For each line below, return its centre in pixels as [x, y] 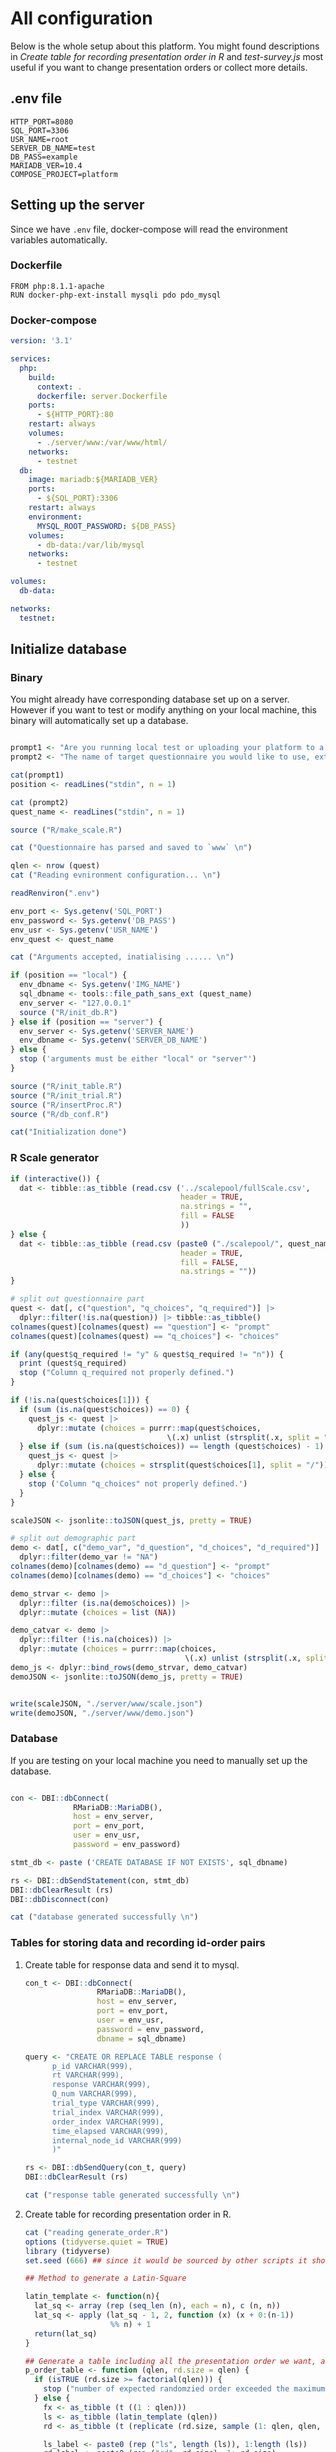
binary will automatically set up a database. [99, 721]
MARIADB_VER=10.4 [46, 165]
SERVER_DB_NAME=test [53, 148]
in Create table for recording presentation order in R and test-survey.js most [167, 56]
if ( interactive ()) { [55, 1178]
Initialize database [69, 649]
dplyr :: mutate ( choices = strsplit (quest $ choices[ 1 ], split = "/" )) [182, 1465]
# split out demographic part [73, 1538]
